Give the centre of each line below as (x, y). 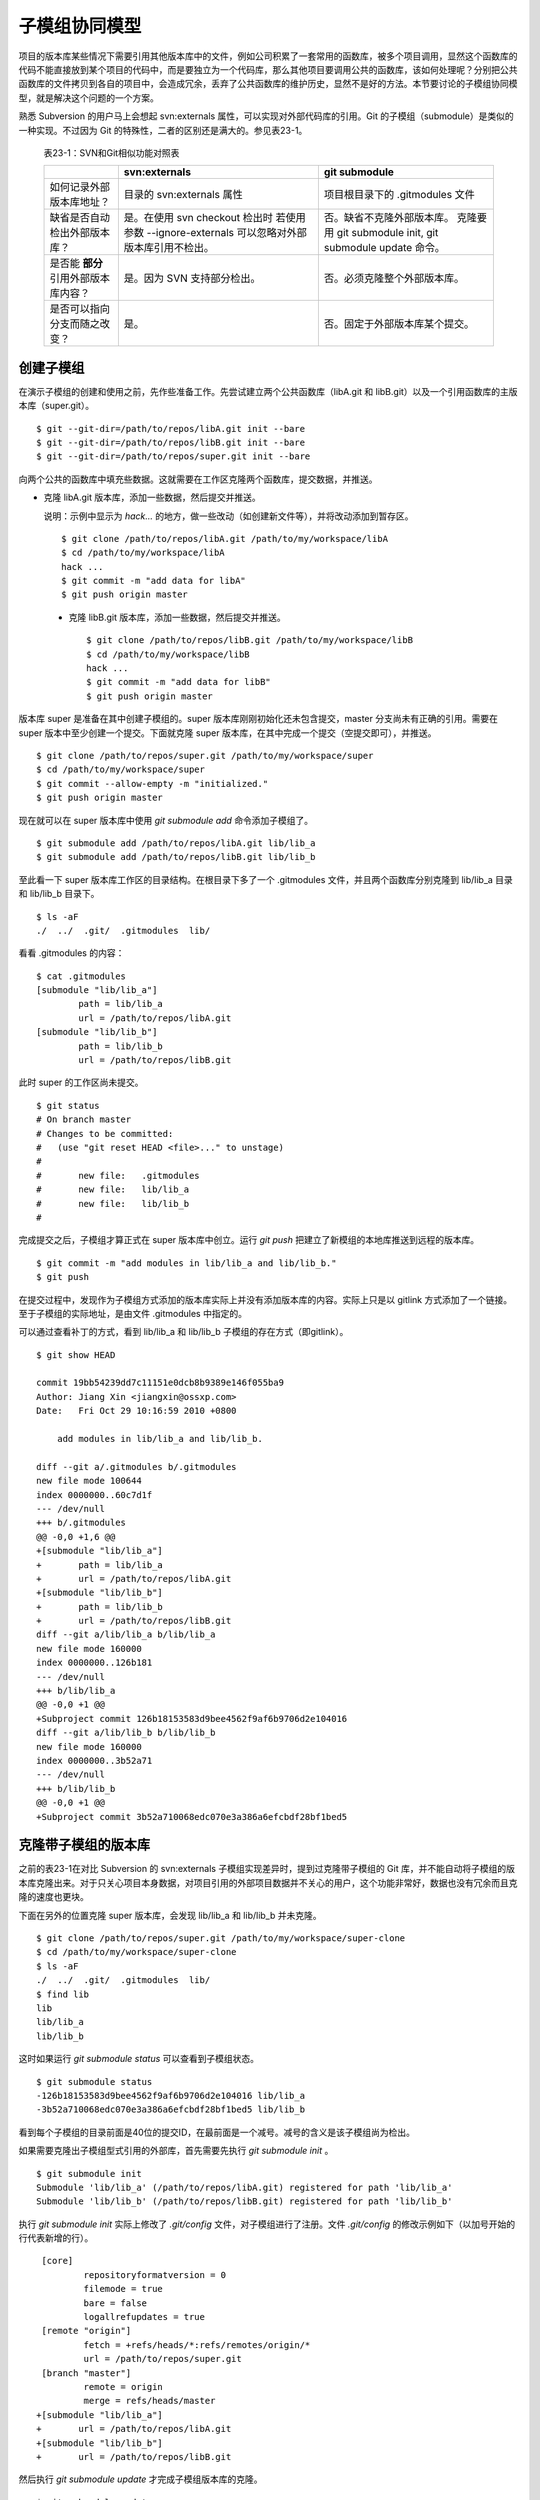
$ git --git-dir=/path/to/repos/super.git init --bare (173, 456)
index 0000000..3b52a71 (94, 1760)
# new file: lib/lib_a (113, 1189)
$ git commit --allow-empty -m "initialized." (152, 783)
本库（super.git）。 (56, 406)
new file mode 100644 (89, 1481)
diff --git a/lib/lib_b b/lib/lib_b (126, 1733)
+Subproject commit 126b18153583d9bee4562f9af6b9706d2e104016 (192, 1718)
